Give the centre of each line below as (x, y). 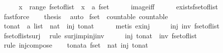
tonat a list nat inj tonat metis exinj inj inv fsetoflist (111, 26)
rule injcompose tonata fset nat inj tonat (76, 45)
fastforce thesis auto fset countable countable (86, 16)
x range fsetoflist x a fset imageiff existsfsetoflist (118, 6)
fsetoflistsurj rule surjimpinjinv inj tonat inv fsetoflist (100, 35)
